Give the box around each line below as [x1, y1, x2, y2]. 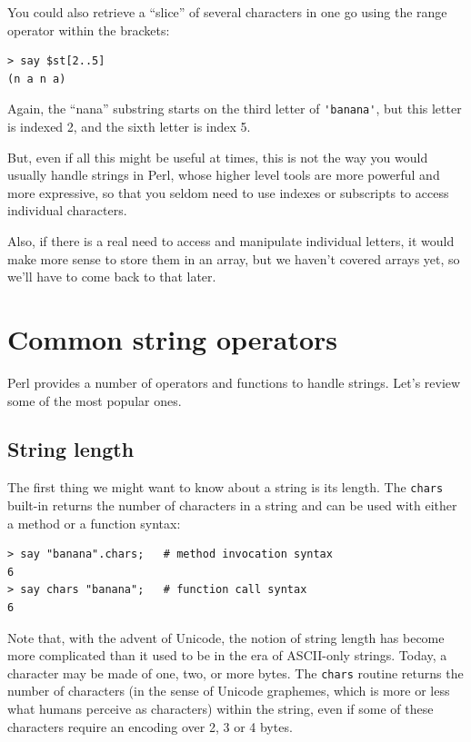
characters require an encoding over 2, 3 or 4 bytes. [7, 717, 293, 736]
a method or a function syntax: [7, 513, 181, 532]
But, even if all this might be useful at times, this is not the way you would [7, 147, 428, 166]
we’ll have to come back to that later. [7, 267, 216, 286]
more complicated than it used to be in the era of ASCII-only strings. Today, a [7, 646, 447, 665]
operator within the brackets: [7, 20, 170, 39]
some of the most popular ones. [7, 391, 182, 410]
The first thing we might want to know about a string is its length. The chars [7, 478, 444, 497]
